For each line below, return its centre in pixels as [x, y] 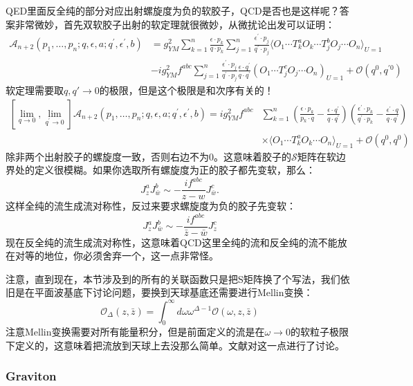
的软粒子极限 [319, 332]
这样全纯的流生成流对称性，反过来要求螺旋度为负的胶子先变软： [151, 206]
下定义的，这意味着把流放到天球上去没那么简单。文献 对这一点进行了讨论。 [175, 345]
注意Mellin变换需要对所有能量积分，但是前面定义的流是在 [135, 332]
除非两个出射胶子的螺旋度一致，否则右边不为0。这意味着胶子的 [148, 156]
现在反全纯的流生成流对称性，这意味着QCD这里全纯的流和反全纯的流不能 [172, 242]
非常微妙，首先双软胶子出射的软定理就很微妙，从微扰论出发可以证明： [175, 24]
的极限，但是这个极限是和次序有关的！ [186, 90]
